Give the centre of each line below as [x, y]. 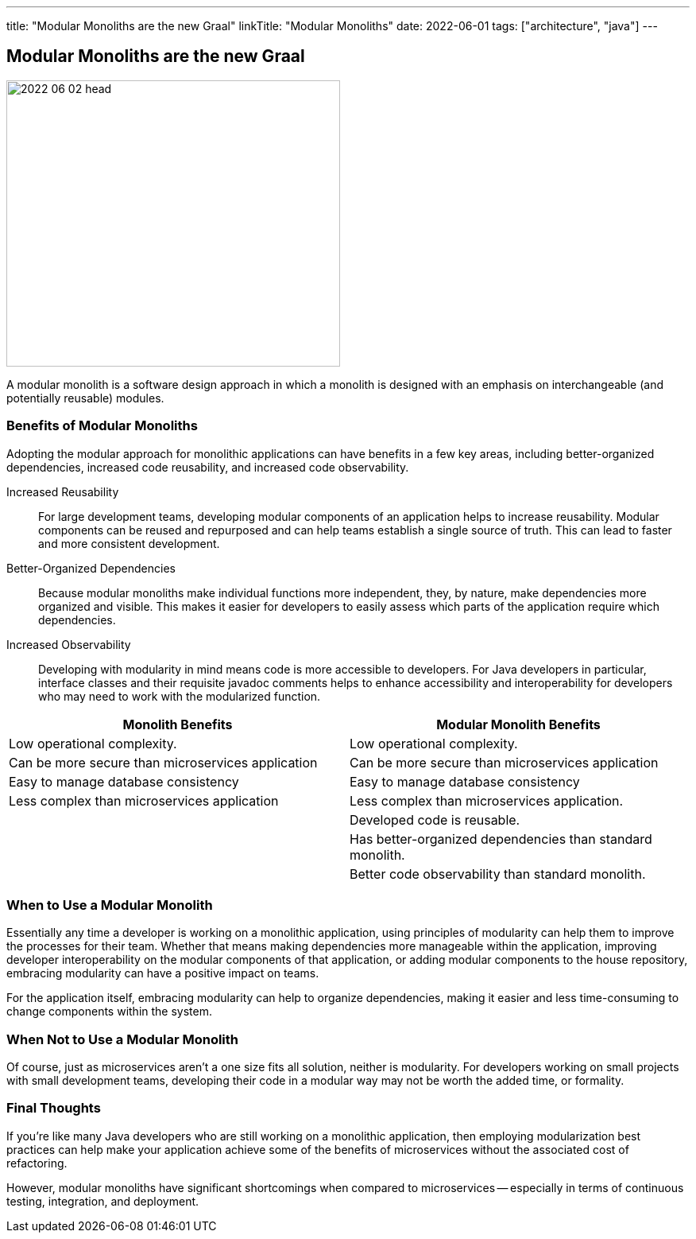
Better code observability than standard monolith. [498, 874]
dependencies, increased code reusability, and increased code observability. [208, 467]
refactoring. [37, 1163]
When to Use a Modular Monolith [110, 905]
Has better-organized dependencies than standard [501, 839]
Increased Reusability [63, 491]
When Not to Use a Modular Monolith [123, 1039]
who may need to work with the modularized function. [180, 696]
